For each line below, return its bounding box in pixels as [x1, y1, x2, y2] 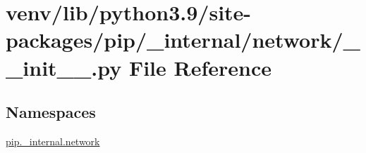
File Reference [128, 53, 272, 81]
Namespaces [6, 101, 96, 123]
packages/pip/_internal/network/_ [6, 25, 360, 54]
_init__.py [6, 53, 122, 81]
